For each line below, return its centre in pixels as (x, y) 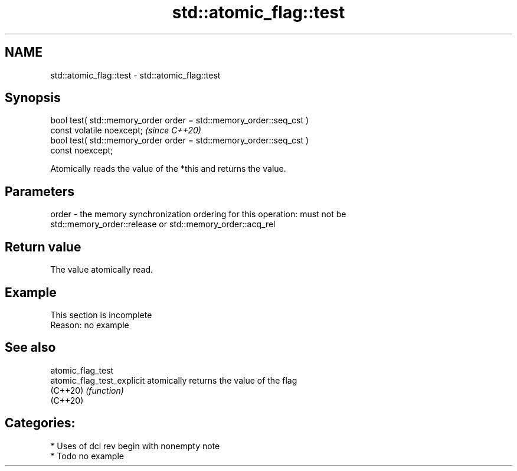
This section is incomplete (101, 315)
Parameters (40, 191)
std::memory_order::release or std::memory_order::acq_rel (163, 224)
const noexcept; (82, 151)
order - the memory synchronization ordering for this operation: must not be (198, 214)
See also (30, 348)
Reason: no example (90, 325)
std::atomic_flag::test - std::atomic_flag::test (135, 75)
